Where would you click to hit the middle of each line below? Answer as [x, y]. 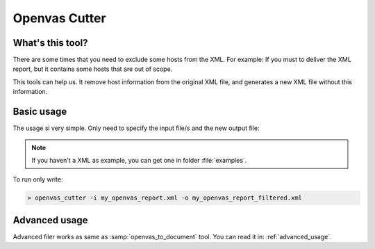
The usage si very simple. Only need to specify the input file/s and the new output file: [136, 128]
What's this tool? [50, 43]
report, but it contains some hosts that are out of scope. [93, 69]
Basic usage [40, 112]
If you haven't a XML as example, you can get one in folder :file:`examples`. [139, 160]
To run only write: [38, 179]
